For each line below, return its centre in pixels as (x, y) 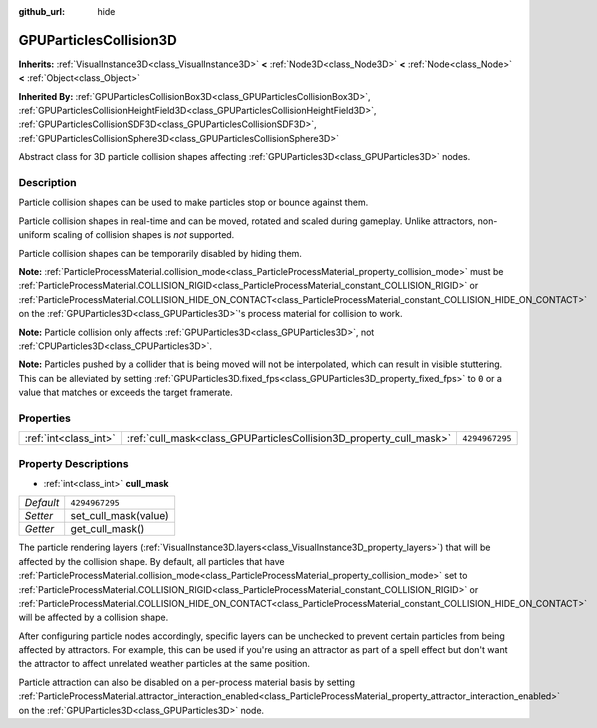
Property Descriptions (73, 463)
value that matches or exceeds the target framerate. (126, 392)
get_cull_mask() (107, 529)
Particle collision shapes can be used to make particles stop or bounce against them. (193, 202)
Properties (45, 418)
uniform (34, 235)
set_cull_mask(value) (119, 516)
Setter (39, 516)
